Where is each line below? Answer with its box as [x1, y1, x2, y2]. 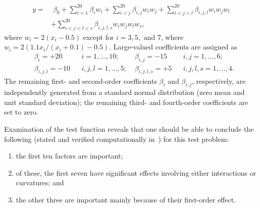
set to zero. [4, 107, 38, 117]
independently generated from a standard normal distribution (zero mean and [4, 87, 245, 97]
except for [83, 31, 114, 42]
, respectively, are [192, 75, 246, 86]
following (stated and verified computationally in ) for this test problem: [4, 133, 229, 144]
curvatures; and [16, 177, 64, 188]
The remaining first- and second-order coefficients [4, 75, 157, 86]
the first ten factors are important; [16, 150, 123, 161]
